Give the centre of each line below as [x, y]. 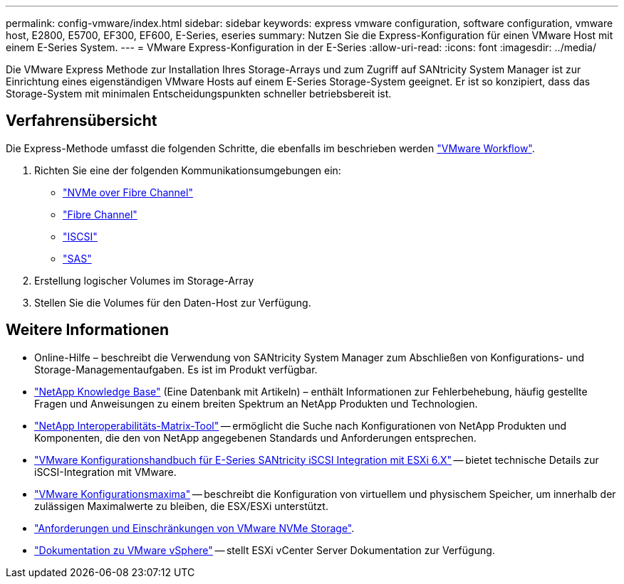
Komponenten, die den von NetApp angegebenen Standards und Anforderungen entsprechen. [255, 437]
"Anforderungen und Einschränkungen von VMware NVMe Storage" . [194, 528]
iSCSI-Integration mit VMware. [105, 472]
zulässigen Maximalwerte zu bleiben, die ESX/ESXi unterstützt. [181, 506]
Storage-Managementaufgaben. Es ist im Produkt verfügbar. [176, 369]
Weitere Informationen [88, 330]
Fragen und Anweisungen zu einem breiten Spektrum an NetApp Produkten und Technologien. [256, 403]
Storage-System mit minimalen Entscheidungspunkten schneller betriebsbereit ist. [199, 94]
